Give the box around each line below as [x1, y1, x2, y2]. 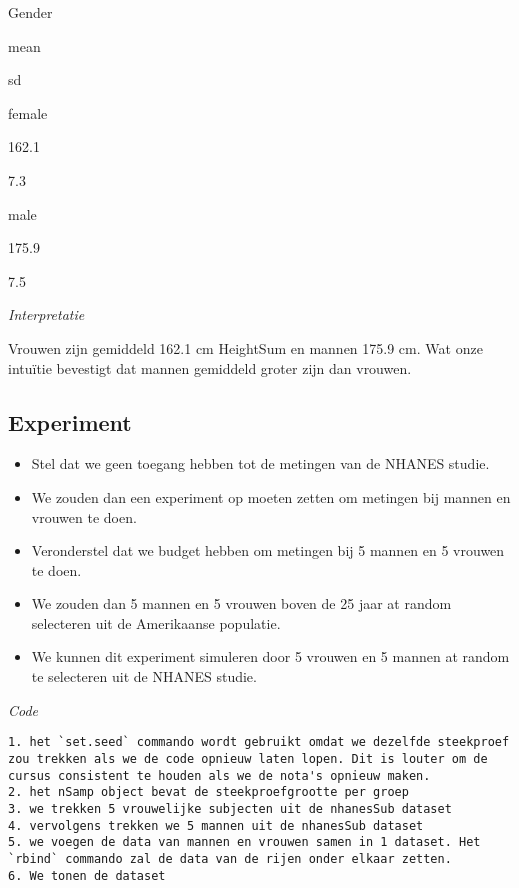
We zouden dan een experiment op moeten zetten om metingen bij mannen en [31, 486, 511, 507]
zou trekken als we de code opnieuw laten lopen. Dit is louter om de [8, 751, 488, 766]
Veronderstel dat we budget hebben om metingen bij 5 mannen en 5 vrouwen [31, 540, 505, 561]
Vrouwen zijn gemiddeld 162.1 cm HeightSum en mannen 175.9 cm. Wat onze [8, 337, 483, 358]
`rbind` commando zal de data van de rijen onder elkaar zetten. [8, 851, 452, 866]
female [8, 102, 48, 123]
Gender [8, 2, 53, 22]
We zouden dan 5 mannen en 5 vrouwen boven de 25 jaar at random [31, 593, 452, 614]
